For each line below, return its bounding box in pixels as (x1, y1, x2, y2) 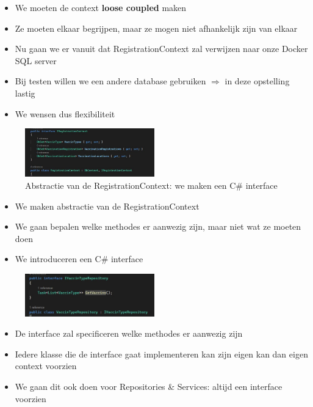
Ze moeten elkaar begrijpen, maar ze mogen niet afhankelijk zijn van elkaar (15, 21, 298, 34)
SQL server (15, 54, 57, 67)
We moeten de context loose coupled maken (15, 1, 187, 13)
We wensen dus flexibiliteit (15, 107, 115, 120)
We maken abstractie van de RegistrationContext (15, 199, 200, 212)
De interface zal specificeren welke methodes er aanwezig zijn (15, 327, 243, 340)
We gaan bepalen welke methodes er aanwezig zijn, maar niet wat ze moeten (15, 220, 301, 233)
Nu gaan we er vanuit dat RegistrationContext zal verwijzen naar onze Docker (15, 42, 308, 55)
